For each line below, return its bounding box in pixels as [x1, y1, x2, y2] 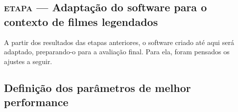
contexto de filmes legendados [4, 14, 158, 29]
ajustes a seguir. [4, 56, 52, 66]
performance [4, 94, 69, 110]
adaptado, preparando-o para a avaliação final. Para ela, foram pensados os [4, 46, 230, 57]
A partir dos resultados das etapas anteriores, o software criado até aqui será [4, 37, 234, 47]
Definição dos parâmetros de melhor [4, 80, 191, 95]
